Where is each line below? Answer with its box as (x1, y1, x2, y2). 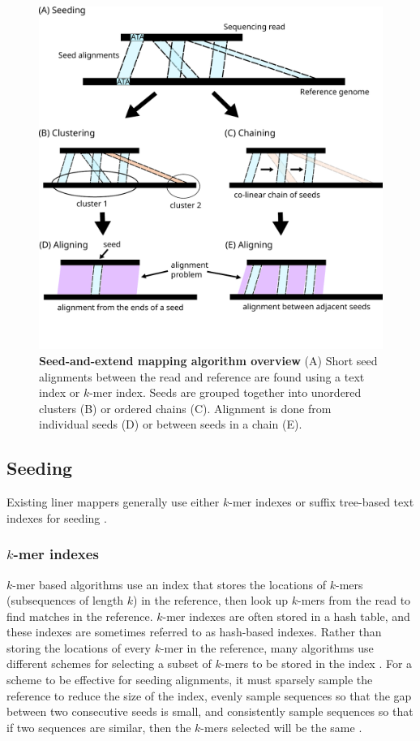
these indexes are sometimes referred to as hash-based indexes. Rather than (6, 623, 382, 640)
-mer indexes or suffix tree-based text (229, 493, 414, 511)
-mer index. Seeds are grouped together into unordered (89, 384, 362, 401)
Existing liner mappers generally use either (6, 493, 220, 511)
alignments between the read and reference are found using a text (39, 368, 365, 385)
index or (39, 384, 80, 401)
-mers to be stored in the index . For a (221, 655, 413, 672)
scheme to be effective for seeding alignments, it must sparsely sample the (6, 671, 373, 688)
